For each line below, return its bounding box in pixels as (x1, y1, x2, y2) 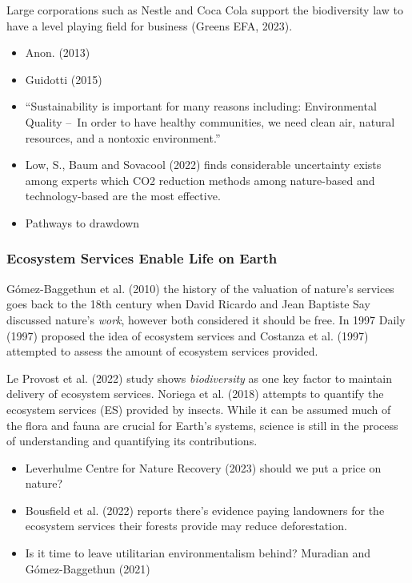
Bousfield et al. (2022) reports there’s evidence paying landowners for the (25, 501, 385, 518)
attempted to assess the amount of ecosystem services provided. (6, 343, 318, 360)
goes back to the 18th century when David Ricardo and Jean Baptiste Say (6, 296, 370, 312)
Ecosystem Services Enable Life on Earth (6, 248, 278, 268)
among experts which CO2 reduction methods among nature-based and (25, 171, 375, 188)
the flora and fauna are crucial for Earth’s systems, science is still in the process (6, 416, 398, 433)
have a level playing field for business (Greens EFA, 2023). (6, 17, 293, 34)
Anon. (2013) (25, 44, 90, 61)
